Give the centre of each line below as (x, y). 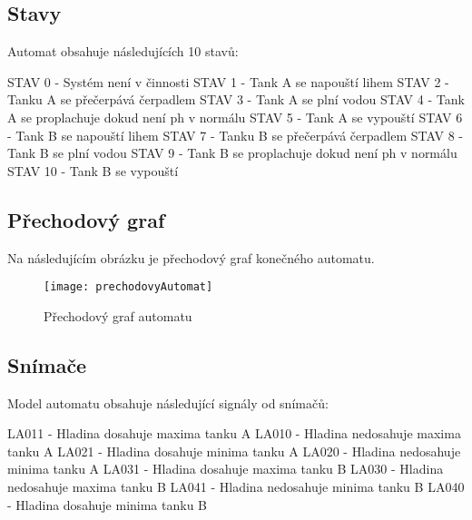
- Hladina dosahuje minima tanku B (108, 504)
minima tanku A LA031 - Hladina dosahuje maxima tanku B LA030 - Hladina (226, 469)
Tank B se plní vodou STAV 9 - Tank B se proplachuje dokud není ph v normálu (232, 153)
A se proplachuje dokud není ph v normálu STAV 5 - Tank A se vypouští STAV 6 (235, 117)
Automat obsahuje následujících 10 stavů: (123, 51)
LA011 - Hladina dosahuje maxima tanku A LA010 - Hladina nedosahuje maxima (234, 433)
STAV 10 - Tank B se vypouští (93, 170)
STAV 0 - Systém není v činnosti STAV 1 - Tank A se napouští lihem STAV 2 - (228, 81)
